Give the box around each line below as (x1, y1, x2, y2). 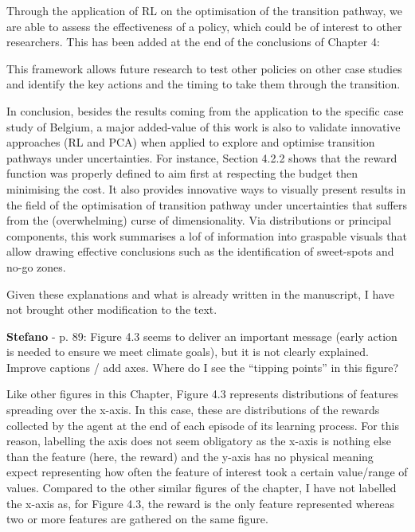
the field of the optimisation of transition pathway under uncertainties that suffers (6, 196, 408, 213)
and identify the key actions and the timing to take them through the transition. (6, 76, 401, 92)
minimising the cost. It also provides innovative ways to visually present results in (6, 180, 406, 197)
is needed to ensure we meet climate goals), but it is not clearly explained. (6, 343, 369, 360)
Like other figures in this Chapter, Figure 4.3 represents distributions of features (6, 385, 399, 402)
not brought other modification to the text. (6, 301, 217, 318)
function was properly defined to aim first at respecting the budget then (6, 165, 358, 182)
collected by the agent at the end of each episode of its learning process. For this (6, 417, 399, 433)
